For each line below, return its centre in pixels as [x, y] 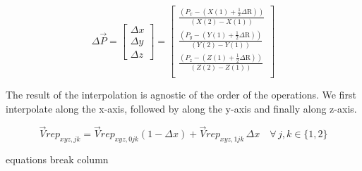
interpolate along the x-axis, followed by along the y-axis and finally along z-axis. [181, 108]
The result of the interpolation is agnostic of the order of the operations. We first [181, 94]
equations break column [57, 159]
